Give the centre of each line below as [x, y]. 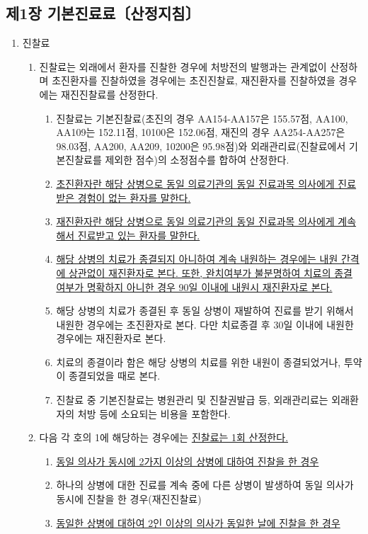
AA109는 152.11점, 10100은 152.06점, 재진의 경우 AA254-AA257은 [201, 132]
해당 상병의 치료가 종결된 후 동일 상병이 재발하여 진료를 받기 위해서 [205, 311]
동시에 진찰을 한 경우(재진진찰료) [129, 499]
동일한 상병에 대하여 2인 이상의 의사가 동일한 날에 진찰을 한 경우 [198, 522]
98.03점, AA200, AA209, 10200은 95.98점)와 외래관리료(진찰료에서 [201, 146]
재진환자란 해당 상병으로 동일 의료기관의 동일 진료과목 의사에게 [195, 221]
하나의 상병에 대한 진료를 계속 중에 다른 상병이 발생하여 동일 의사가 [205, 485]
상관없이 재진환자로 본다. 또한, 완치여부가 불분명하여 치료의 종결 [210, 272]
